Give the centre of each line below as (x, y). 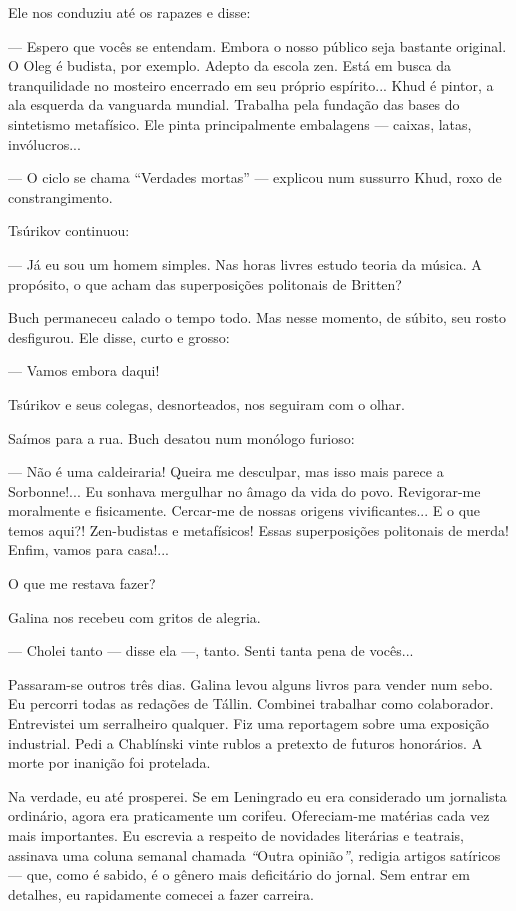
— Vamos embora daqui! (84, 370)
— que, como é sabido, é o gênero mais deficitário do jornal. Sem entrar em (239, 874)
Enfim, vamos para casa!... (88, 549)
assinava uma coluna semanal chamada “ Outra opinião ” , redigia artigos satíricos (254, 854)
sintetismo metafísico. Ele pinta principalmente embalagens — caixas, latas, (240, 123)
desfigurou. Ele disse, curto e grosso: (119, 336)
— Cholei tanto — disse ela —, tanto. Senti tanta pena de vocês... (211, 650)
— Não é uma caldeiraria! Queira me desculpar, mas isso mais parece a (226, 471)
